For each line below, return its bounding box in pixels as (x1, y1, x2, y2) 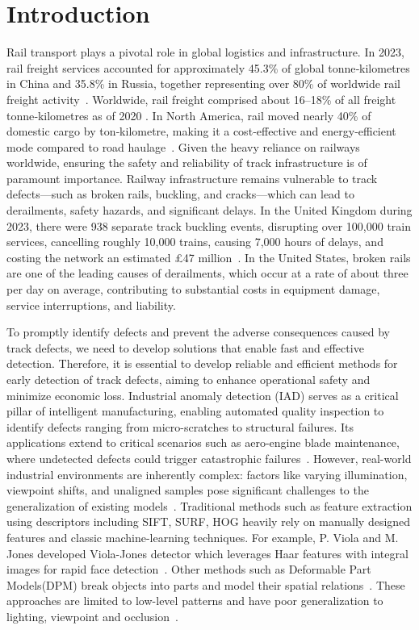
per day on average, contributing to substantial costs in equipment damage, (6, 281, 380, 298)
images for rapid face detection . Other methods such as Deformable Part (6, 561, 371, 578)
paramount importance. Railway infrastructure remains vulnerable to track (6, 169, 378, 186)
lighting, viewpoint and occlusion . (6, 607, 178, 624)
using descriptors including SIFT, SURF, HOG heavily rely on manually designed (6, 513, 411, 530)
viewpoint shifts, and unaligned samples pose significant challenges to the (6, 482, 369, 499)
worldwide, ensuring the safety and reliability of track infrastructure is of (6, 154, 367, 171)
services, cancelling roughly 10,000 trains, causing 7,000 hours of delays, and (6, 233, 383, 250)
